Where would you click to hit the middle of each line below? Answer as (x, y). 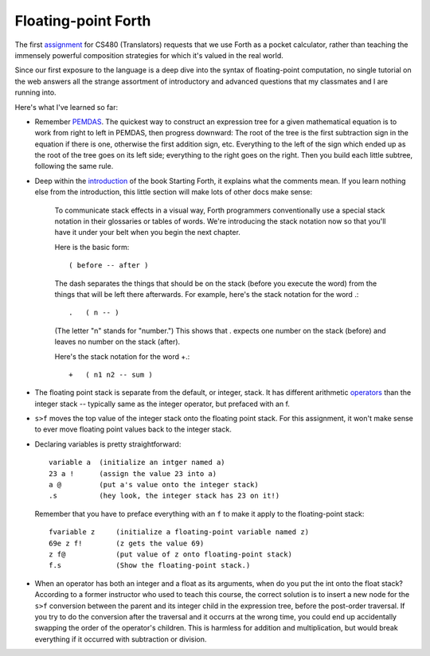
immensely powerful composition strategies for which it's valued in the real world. (149, 55)
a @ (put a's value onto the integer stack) (154, 485)
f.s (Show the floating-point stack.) (150, 566)
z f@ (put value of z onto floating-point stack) (170, 554)
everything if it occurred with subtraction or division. (121, 639)
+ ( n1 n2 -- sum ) (111, 375)
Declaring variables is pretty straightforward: (108, 444)
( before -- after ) (109, 266)
